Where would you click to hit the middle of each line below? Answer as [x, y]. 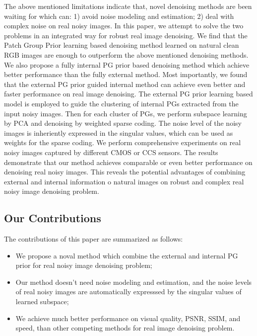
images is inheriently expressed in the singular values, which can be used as [119, 132]
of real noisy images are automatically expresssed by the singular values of [128, 292]
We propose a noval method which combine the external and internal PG [127, 255]
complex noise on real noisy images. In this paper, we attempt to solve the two [124, 26]
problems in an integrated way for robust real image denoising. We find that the [126, 35]
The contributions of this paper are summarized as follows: [94, 239]
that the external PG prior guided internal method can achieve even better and [125, 84]
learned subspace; [42, 301]
